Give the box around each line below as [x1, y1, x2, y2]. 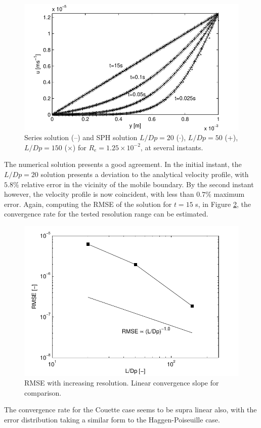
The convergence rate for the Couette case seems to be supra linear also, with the [4, 404, 257, 415]
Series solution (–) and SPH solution [24, 132, 138, 143]
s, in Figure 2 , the [195, 198, 251, 209]
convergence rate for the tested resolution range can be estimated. [4, 208, 208, 219]
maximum [213, 189, 245, 199]
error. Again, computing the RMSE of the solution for [4, 198, 172, 209]
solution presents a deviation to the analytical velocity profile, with [40, 169, 249, 180]
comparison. [24, 387, 62, 398]
